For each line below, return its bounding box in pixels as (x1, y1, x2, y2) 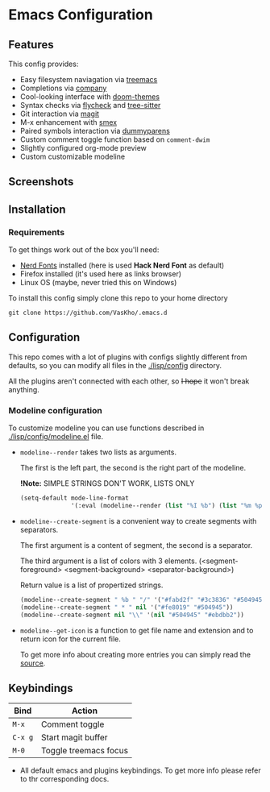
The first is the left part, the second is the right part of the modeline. (19, 463, 247, 473)
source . (19, 658, 46, 668)
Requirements (8, 226, 65, 238)
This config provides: (8, 59, 79, 68)
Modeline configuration (8, 404, 103, 416)
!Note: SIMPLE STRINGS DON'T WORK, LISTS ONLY (19, 479, 195, 488)
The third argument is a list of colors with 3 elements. (19, 556, 197, 566)
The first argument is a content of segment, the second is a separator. (19, 540, 253, 549)
